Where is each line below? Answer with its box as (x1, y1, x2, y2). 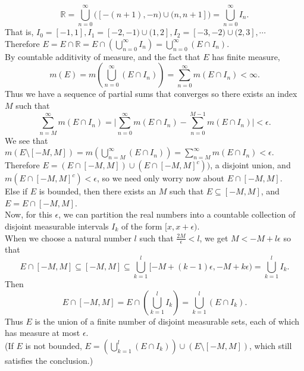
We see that (5, 134, 48, 146)
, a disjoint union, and (210, 159, 291, 171)
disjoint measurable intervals (5, 220, 109, 232)
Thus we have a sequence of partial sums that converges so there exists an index (5, 87, 297, 100)
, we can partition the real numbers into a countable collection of (58, 208, 296, 221)
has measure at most (5, 326, 80, 339)
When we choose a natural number (5, 231, 131, 244)
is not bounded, (25, 339, 82, 351)
